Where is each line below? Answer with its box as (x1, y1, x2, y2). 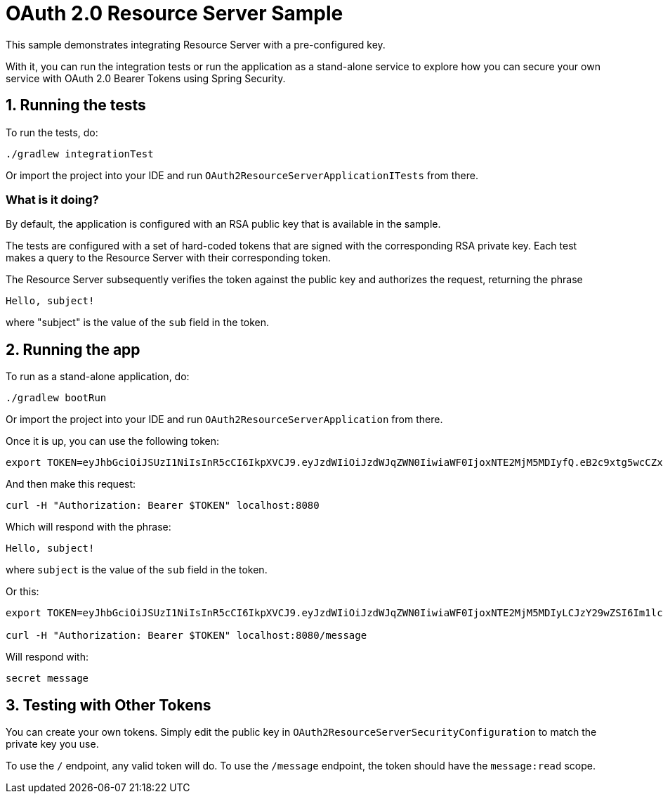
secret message (6, 673, 89, 684)
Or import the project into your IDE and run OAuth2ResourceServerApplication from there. (6, 413, 443, 426)
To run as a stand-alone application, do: (6, 370, 190, 383)
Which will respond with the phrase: (6, 521, 171, 533)
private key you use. (6, 738, 99, 751)
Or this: (6, 585, 39, 598)
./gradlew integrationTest (6, 148, 154, 160)
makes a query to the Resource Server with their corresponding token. (6, 252, 331, 264)
